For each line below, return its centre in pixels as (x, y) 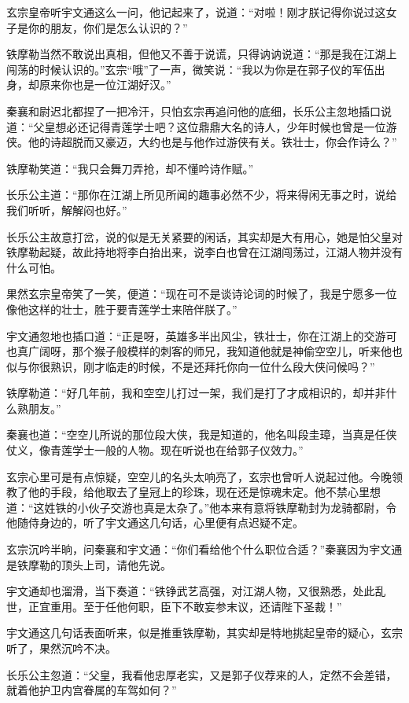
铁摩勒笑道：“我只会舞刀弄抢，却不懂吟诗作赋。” (130, 168)
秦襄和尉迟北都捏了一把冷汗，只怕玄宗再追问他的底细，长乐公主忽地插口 (193, 110)
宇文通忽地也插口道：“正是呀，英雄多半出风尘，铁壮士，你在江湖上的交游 (196, 335)
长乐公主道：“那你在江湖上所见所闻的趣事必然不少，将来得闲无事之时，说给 (202, 195)
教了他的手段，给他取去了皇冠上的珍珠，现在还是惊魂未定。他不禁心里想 (193, 492)
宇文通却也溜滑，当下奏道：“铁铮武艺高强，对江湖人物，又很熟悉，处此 (191, 591)
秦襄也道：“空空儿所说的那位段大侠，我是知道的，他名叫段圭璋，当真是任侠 (202, 434)
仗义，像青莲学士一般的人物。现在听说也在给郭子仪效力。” (155, 450)
